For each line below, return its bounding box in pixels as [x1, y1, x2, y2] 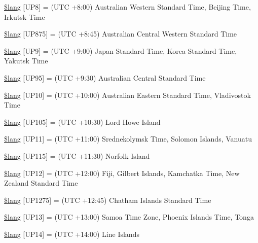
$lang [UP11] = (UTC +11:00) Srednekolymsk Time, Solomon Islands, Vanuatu [4, 133, 252, 144]
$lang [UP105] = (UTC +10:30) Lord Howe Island [4, 116, 161, 127]
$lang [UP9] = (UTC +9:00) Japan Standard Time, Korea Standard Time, [4, 45, 237, 56]
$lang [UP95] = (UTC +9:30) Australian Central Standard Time [4, 72, 206, 83]
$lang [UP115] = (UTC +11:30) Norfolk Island [4, 150, 150, 161]
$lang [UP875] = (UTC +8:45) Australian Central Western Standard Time [4, 28, 237, 39]
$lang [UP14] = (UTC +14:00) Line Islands [4, 228, 139, 239]
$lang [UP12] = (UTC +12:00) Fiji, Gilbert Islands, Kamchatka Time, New [4, 167, 240, 178]
